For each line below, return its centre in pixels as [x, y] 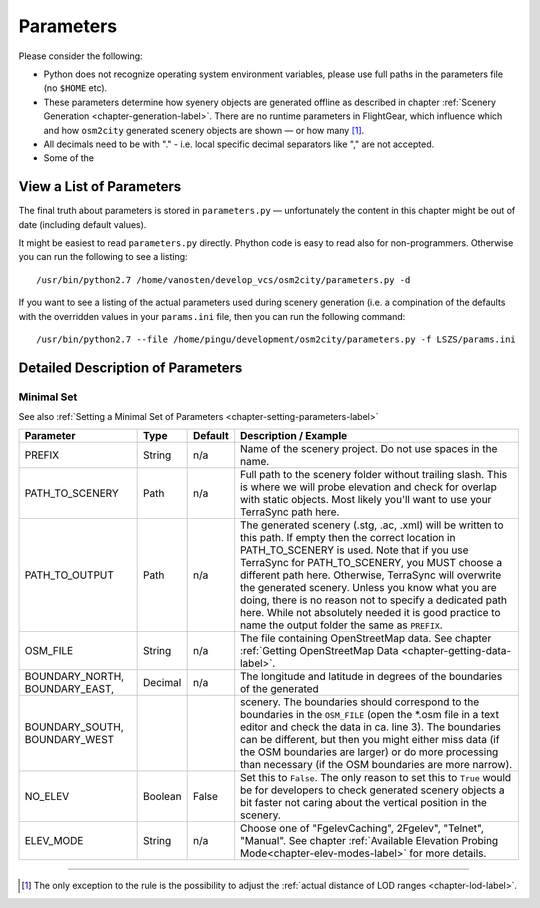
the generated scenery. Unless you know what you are [368, 588]
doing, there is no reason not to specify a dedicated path [373, 600]
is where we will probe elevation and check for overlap [368, 487]
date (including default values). [82, 224]
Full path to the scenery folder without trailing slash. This [374, 475]
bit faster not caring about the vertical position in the [363, 803]
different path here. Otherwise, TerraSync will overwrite [371, 575]
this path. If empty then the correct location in [348, 538]
